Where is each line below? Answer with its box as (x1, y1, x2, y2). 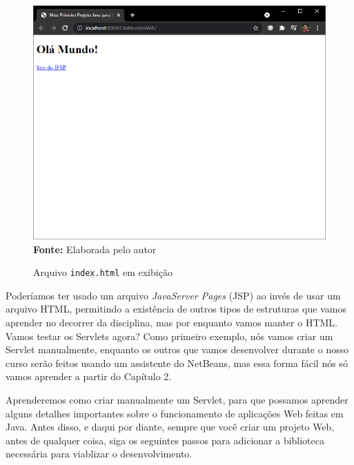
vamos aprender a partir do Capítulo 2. (6, 369, 172, 384)
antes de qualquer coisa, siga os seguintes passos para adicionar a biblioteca (6, 433, 324, 447)
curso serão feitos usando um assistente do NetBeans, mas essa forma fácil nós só (6, 355, 348, 370)
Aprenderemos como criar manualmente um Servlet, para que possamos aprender (6, 392, 348, 406)
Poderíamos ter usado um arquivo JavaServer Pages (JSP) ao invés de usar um (6, 288, 341, 302)
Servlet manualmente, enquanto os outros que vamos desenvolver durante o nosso (6, 342, 349, 357)
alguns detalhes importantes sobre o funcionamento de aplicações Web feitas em (6, 406, 344, 420)
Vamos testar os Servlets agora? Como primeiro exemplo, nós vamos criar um (6, 328, 333, 343)
